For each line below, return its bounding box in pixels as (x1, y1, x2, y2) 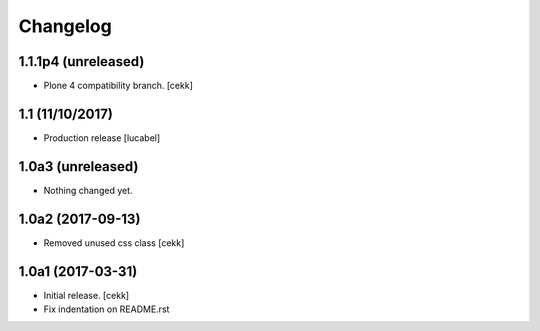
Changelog (18, 15, 112, 37)
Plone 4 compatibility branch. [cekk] (43, 80, 194, 92)
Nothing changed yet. (43, 184, 134, 196)
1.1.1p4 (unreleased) (18, 53, 145, 70)
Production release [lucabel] (43, 131, 161, 144)
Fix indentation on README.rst (43, 303, 170, 315)
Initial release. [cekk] (43, 289, 130, 301)
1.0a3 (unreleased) (18, 158, 139, 175)
